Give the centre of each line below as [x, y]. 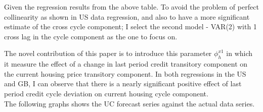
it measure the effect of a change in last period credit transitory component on [126, 64]
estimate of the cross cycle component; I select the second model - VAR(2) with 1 [130, 26]
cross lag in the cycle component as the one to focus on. [91, 36]
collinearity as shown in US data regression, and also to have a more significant [127, 16]
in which [239, 53]
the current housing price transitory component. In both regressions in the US [125, 73]
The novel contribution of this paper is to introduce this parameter [108, 53]
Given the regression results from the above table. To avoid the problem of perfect [131, 7]
